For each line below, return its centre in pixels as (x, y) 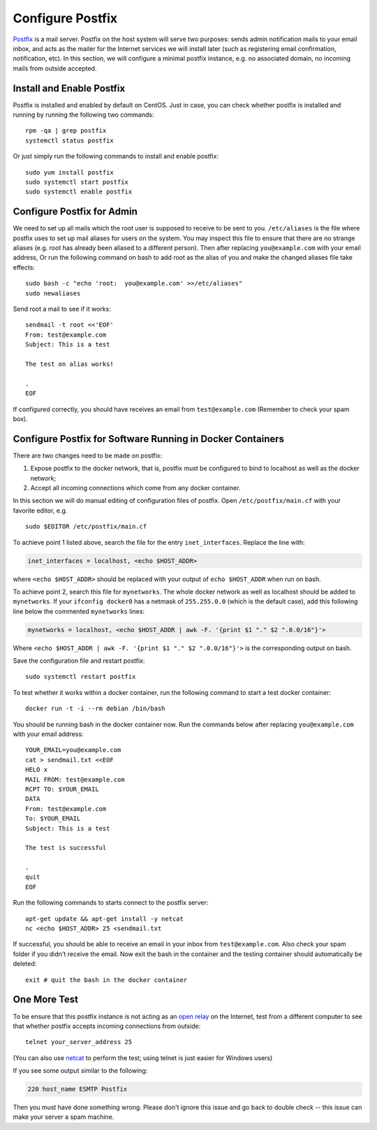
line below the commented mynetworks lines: (79, 611)
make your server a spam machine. (64, 1117)
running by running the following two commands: (83, 115)
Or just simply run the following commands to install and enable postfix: (116, 156)
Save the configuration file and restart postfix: (79, 661)
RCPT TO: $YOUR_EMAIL (62, 789)
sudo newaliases (53, 293)
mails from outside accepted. (55, 68)
